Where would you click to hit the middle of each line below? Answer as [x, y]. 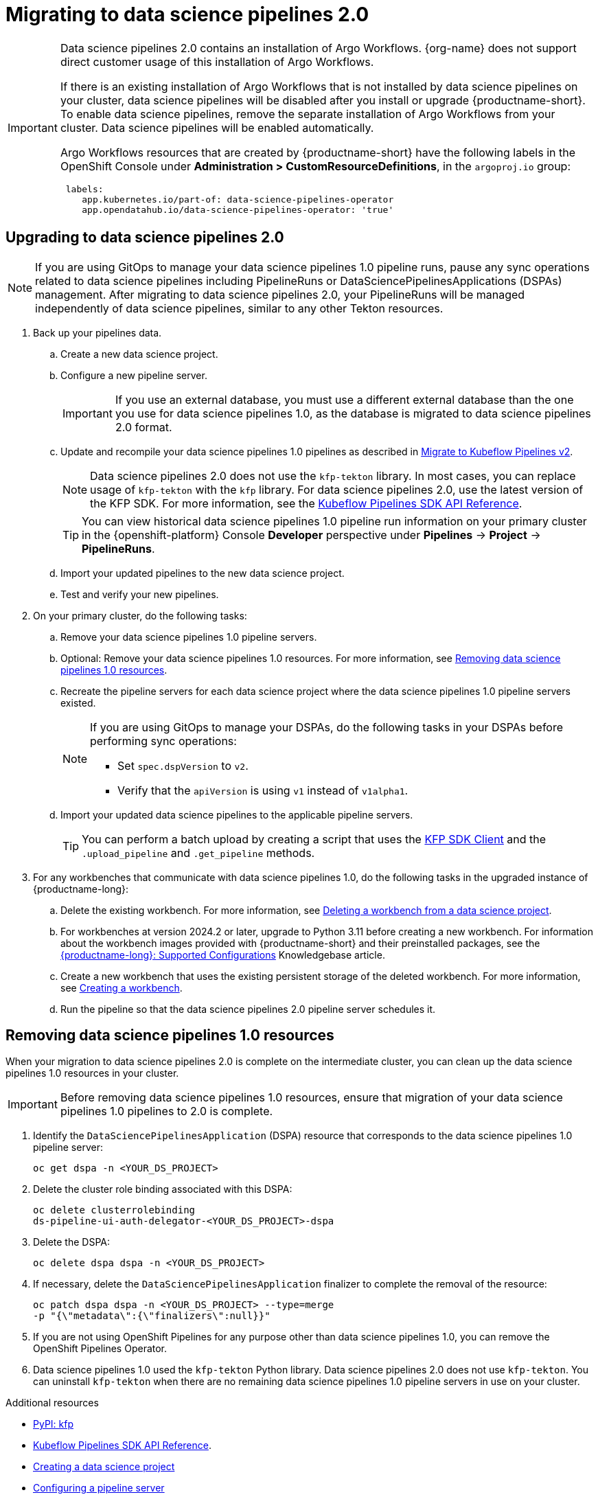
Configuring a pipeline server [99, 1488]
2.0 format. [143, 427]
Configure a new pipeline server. [134, 375]
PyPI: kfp [53, 1424]
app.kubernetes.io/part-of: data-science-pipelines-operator [238, 199]
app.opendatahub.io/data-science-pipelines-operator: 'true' [238, 209]
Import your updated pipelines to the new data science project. [203, 573]
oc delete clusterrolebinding [114, 1210]
